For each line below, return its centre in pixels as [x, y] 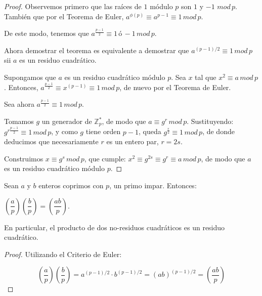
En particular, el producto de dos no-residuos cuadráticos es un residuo [115, 227]
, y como [64, 131]
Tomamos [19, 121]
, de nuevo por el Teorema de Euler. [175, 87]
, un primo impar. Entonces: [153, 185]
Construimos [24, 158]
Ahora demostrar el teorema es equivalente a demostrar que [97, 50]
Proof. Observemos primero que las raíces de [73, 6]
